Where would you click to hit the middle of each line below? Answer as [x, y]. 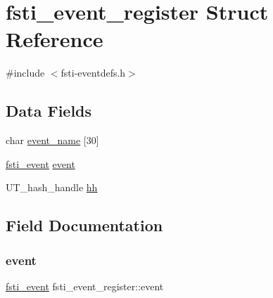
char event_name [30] [52, 140]
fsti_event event [40, 163]
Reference [55, 39]
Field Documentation [84, 225]
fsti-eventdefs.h [93, 73]
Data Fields [49, 111]
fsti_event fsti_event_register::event [85, 286]
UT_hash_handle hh [52, 187]
